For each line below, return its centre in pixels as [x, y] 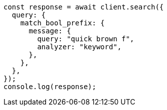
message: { [50, 31]
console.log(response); [50, 87]
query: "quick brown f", [86, 39]
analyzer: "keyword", [79, 47]
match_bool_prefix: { [62, 23]
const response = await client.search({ [84, 7]
